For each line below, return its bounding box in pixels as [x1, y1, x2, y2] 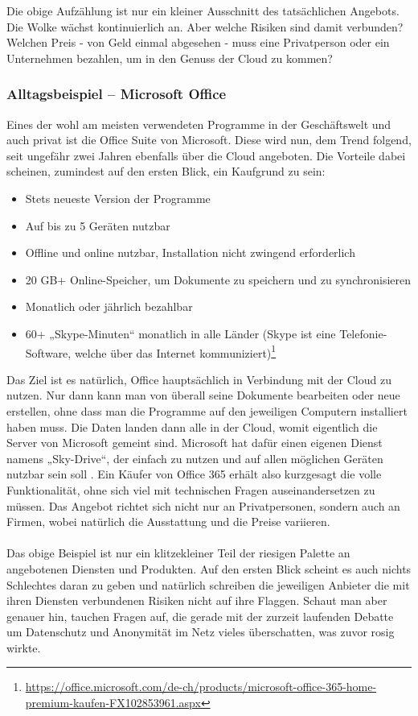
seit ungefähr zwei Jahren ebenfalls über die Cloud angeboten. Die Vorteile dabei [6, 147, 406, 163]
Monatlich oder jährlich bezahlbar [25, 298, 193, 315]
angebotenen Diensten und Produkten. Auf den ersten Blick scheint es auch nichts [6, 560, 412, 577]
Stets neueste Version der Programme [25, 189, 211, 206]
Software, [25, 344, 72, 361]
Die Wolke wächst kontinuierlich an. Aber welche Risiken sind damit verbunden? [6, 18, 404, 35]
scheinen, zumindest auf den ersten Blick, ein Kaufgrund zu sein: [6, 163, 326, 180]
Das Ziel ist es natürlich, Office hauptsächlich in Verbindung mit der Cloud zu [6, 370, 391, 387]
